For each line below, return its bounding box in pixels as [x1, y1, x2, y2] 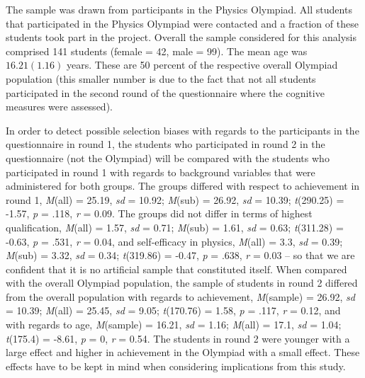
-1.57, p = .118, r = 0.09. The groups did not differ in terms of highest [6, 206, 313, 221]
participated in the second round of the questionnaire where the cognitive [6, 85, 325, 100]
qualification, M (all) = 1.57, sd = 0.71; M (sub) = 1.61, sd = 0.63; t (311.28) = [6, 219, 344, 234]
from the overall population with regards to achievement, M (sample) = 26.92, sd [6, 289, 355, 304]
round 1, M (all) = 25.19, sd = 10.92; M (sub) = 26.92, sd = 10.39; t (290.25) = [6, 192, 344, 207]
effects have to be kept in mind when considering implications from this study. [6, 358, 346, 373]
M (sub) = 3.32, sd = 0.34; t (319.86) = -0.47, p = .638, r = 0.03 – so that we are [6, 248, 355, 263]
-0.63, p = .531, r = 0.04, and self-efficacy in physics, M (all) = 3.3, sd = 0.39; [6, 234, 343, 248]
